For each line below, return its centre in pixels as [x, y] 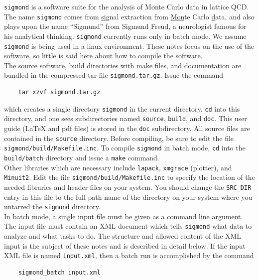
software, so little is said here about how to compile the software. [103, 56]
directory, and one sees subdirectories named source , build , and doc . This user [126, 118]
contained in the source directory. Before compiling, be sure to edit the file [119, 138]
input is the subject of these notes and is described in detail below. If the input [125, 245]
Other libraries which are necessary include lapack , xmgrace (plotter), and [118, 167]
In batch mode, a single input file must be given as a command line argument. [124, 216]
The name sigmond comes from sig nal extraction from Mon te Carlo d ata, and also [129, 16]
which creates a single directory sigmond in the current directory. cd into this [122, 108]
